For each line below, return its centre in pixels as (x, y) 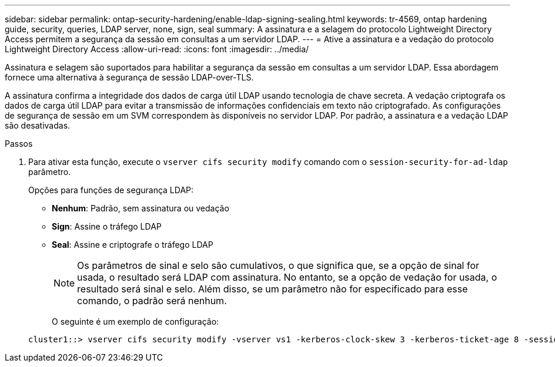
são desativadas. (38, 125)
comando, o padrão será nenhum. (152, 301)
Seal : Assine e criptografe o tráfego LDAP (133, 245)
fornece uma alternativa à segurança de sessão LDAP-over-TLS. (129, 77)
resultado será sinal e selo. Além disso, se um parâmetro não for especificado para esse (273, 289)
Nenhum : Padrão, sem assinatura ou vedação (141, 208)
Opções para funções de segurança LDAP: (111, 190)
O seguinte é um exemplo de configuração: (136, 321)
